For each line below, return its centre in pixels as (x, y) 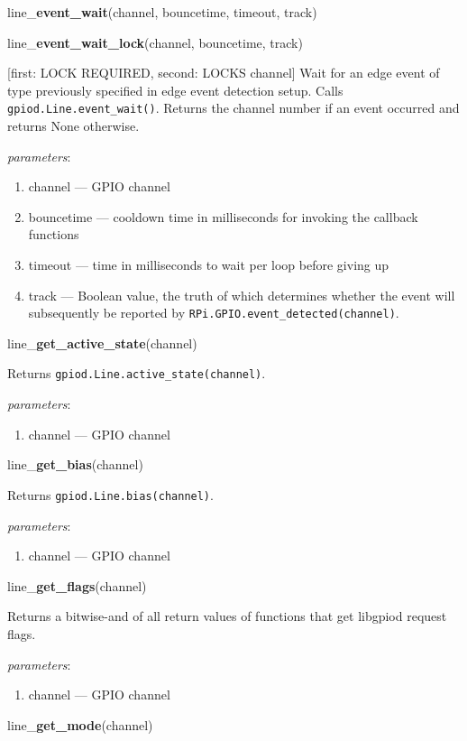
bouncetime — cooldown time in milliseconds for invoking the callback (223, 216)
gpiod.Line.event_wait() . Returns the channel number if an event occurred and (233, 108)
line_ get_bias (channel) (75, 464)
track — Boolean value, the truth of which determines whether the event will (242, 295)
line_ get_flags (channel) (77, 585)
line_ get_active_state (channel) (102, 343)
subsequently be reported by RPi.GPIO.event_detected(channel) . (214, 313)
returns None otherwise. (73, 126)
